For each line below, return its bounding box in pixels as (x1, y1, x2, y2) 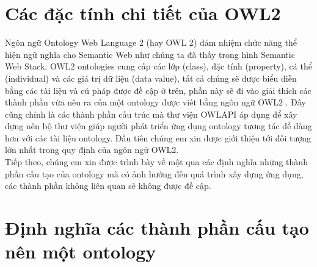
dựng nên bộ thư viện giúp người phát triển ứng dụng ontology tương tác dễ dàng (5, 119, 312, 132)
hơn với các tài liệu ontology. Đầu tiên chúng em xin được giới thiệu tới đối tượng (5, 131, 312, 144)
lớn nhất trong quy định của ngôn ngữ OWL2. (5, 143, 179, 156)
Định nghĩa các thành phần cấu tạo (5, 215, 309, 240)
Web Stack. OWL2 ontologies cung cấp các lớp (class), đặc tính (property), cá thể (5, 60, 312, 73)
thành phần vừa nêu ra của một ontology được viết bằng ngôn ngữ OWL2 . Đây (5, 96, 306, 109)
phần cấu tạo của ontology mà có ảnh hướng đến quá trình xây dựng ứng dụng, (5, 167, 304, 180)
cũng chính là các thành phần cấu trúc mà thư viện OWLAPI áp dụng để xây (5, 107, 297, 120)
